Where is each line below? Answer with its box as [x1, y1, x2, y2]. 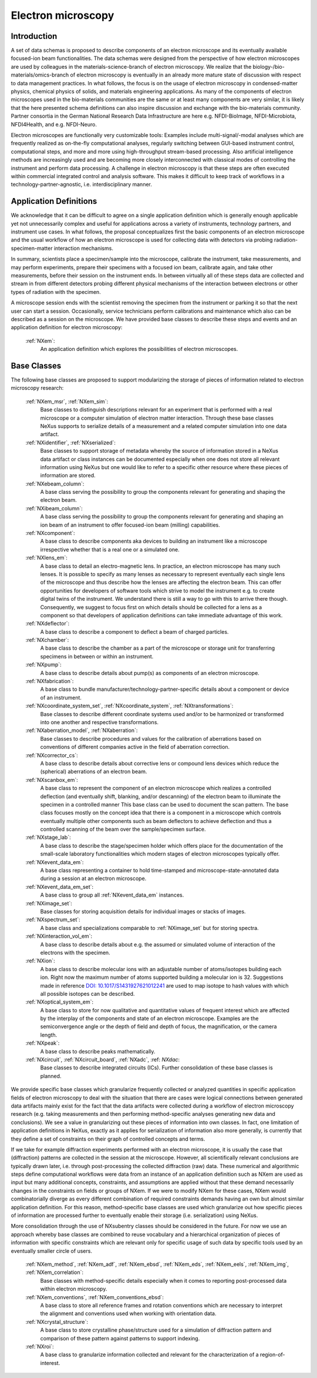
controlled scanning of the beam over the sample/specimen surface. [40, 826, 206, 833]
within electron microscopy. [40, 1285, 107, 1293]
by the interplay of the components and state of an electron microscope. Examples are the [40, 1015, 259, 1022]
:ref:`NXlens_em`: [25, 554, 68, 561]
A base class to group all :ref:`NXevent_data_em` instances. [40, 891, 184, 899]
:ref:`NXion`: [25, 957, 55, 964]
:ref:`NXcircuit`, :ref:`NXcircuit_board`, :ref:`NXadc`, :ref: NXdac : [25, 1056, 180, 1063]
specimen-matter [11, 245, 53, 252]
